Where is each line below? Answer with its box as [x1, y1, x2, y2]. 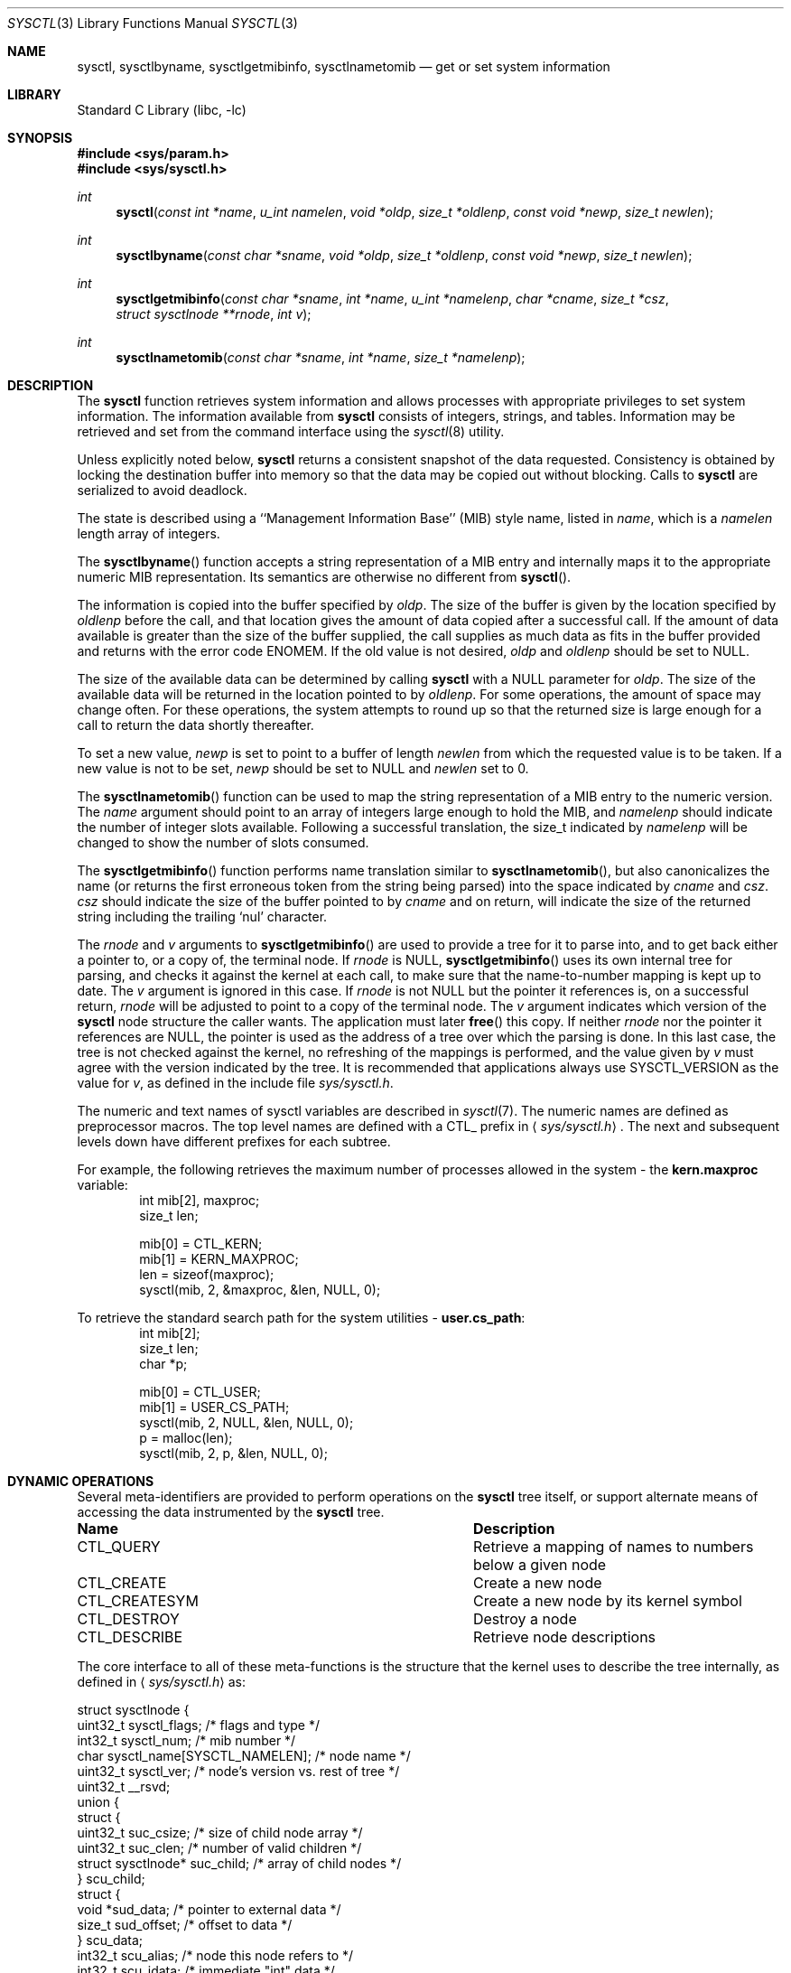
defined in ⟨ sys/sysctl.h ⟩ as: [77, 1674, 246, 1689]
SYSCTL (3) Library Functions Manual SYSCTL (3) [7, 15, 298, 31]
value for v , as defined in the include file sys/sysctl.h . [77, 1075, 394, 1090]
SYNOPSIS [7, 130, 73, 145]
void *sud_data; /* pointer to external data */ [77, 1902, 341, 1917]
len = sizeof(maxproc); [139, 1267, 275, 1282]
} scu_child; [77, 1871, 145, 1886]
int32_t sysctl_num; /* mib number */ [77, 1733, 296, 1748]
